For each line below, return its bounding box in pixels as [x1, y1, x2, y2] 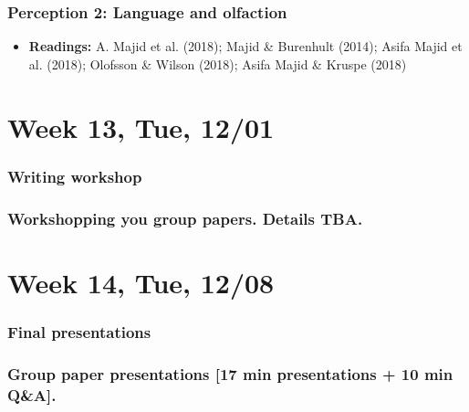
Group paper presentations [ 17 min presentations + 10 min [7, 362, 453, 385]
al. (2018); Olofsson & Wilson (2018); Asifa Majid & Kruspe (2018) [28, 54, 407, 73]
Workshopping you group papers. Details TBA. [7, 206, 363, 229]
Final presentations [7, 320, 151, 343]
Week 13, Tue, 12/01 [7, 108, 275, 145]
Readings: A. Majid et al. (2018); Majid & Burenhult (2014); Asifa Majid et [28, 37, 463, 56]
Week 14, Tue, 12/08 [7, 263, 275, 301]
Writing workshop [7, 164, 142, 187]
